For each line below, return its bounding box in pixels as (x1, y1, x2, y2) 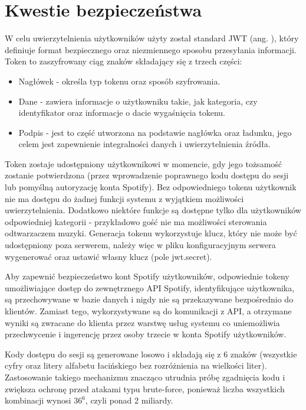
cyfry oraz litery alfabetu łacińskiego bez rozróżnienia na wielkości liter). (5, 359, 267, 372)
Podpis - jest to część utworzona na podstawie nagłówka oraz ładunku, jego (18, 126, 292, 138)
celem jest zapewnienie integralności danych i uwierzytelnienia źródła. (18, 138, 271, 150)
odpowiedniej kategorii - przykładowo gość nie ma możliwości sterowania (5, 215, 267, 227)
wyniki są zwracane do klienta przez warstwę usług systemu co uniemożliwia (5, 316, 280, 328)
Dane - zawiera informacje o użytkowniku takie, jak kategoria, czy (18, 95, 258, 107)
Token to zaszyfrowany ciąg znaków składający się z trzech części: (5, 55, 242, 67)
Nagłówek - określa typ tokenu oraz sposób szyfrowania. (18, 74, 221, 87)
